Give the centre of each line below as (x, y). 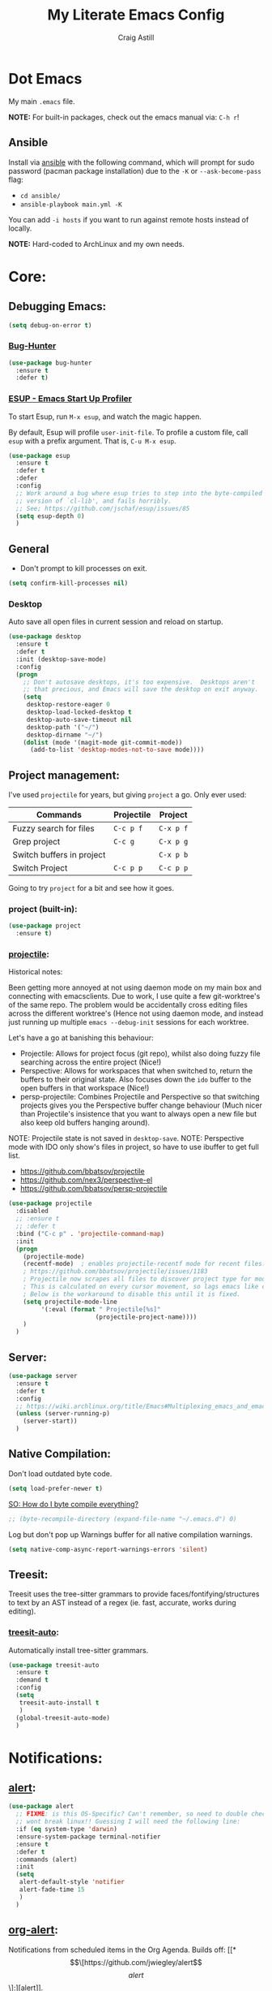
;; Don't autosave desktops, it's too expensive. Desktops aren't (139, 682)
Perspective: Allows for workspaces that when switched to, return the (136, 1071)
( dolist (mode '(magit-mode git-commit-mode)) (103, 742)
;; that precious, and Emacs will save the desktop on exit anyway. (141, 689)
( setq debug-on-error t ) (50, 325)
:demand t (32, 1680)
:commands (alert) (47, 1859)
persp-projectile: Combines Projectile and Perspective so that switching (140, 1097)
